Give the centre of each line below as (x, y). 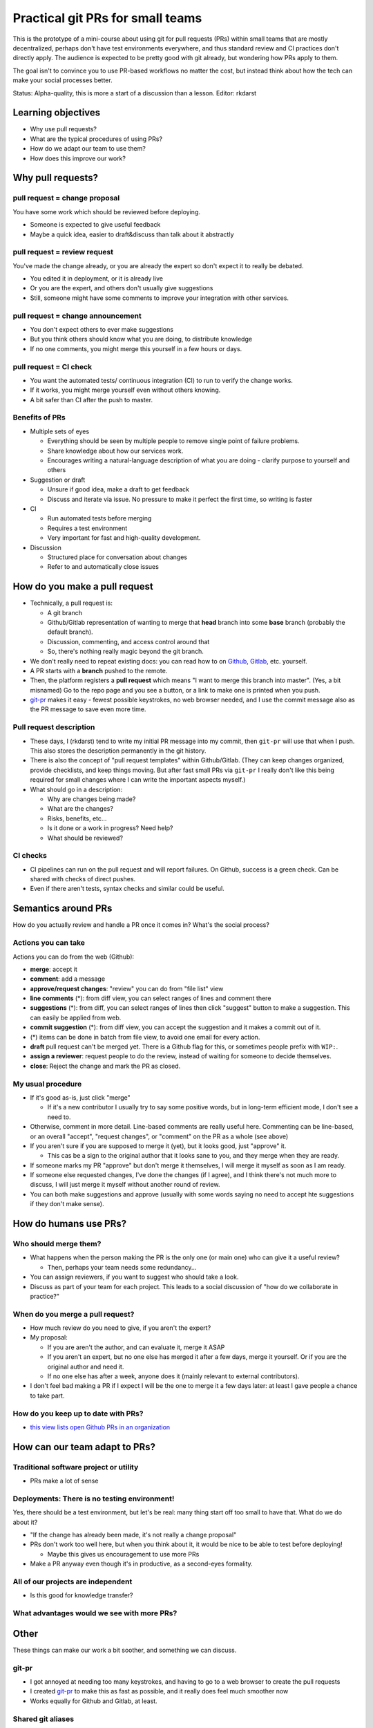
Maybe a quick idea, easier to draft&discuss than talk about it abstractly (132, 234)
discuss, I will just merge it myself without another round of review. (125, 1185)
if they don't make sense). (67, 1204)
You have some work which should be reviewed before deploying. (106, 212)
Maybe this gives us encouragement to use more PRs (123, 1554)
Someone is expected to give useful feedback (95, 225)
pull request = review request (63, 252)
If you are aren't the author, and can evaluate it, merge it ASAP (136, 1347)
